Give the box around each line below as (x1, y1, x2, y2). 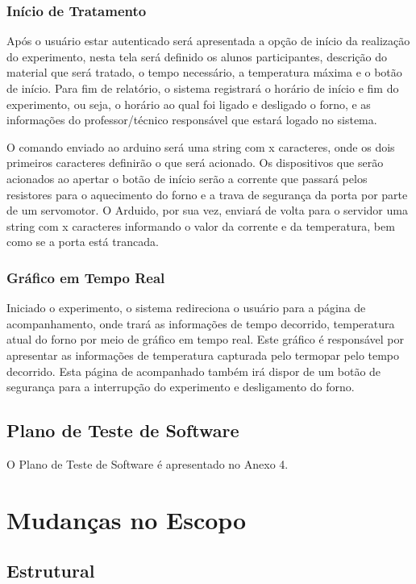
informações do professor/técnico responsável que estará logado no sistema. (6, 111, 377, 128)
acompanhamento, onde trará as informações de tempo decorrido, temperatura (6, 315, 395, 332)
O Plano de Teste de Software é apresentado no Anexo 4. (6, 455, 289, 472)
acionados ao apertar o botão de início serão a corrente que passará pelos (6, 169, 368, 186)
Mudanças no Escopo (6, 503, 247, 536)
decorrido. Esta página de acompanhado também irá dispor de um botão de (6, 362, 381, 379)
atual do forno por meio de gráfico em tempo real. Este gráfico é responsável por (6, 331, 405, 348)
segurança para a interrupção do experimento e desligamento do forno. (6, 378, 355, 395)
